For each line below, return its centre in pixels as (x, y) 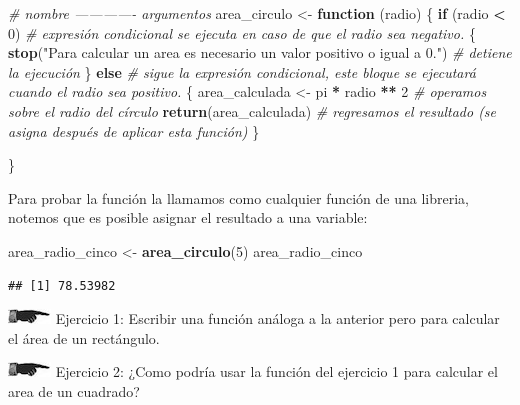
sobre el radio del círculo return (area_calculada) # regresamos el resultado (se (252, 110)
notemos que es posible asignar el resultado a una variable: (188, 217)
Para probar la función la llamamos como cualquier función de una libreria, (239, 197)
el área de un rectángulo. (84, 337)
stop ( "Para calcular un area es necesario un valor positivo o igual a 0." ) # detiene (260, 52)
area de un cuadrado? (74, 390)
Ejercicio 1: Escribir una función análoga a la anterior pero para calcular (277, 318)
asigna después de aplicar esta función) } (134, 130)
